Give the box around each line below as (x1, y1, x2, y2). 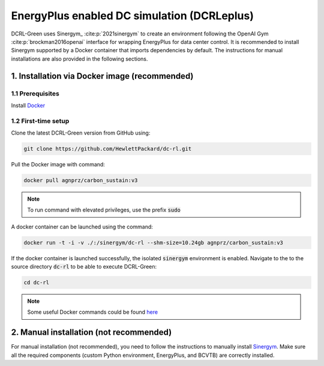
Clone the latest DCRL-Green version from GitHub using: (11, 129, 151, 136)
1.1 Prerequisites (11, 89, 59, 97)
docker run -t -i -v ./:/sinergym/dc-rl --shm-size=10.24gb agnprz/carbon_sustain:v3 (23, 239, 283, 246)
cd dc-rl (23, 279, 50, 286)
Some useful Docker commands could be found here (27, 308, 158, 316)
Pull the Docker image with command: (11, 160, 105, 168)
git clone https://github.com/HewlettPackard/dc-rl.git (23, 145, 192, 152)
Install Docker (11, 102, 45, 109)
